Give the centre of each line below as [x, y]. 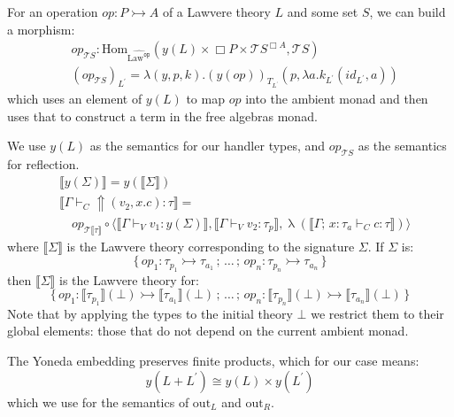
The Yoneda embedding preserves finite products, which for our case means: [213, 360]
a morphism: [41, 29]
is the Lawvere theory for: [129, 279]
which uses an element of [75, 99]
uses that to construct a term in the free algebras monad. [162, 116]
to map [205, 99]
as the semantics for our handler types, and [208, 146]
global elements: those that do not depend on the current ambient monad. [208, 331]
